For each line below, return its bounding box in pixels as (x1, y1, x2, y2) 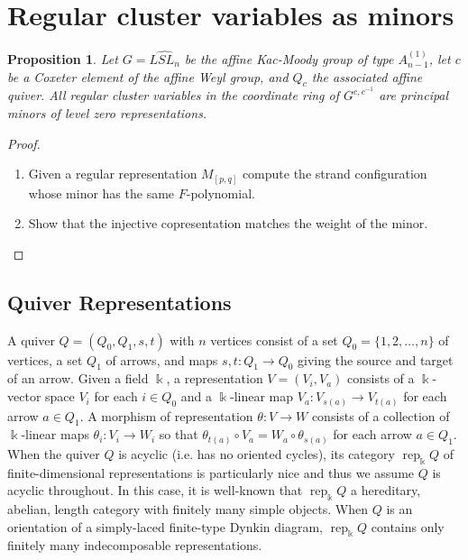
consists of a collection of (311, 406, 450, 425)
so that (159, 425, 198, 444)
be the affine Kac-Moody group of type (184, 49, 394, 68)
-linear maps (21, 425, 89, 444)
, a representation (166, 369, 263, 388)
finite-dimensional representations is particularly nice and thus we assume (7, 463, 415, 482)
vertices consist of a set (210, 330, 338, 349)
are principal (379, 86, 449, 105)
